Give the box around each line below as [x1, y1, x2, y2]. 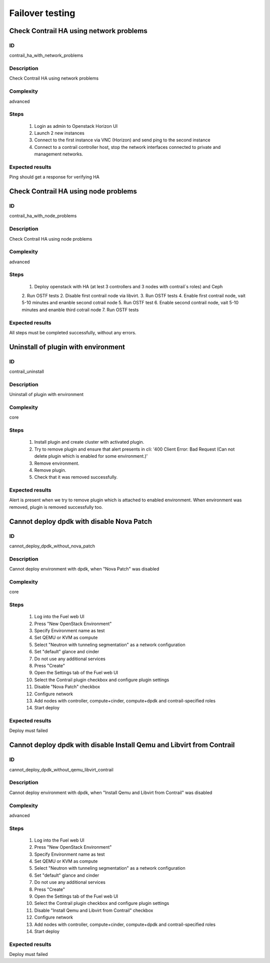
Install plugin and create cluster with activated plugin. [34, 439, 144, 445]
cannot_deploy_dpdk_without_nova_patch [9, 543, 95, 549]
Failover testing [9, 8, 75, 19]
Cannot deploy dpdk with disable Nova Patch [9, 517, 152, 526]
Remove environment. [34, 460, 79, 466]
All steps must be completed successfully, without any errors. [9, 329, 136, 335]
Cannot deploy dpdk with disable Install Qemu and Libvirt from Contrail [9, 741, 235, 749]
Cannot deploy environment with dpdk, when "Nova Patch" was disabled [9, 566, 159, 572]
